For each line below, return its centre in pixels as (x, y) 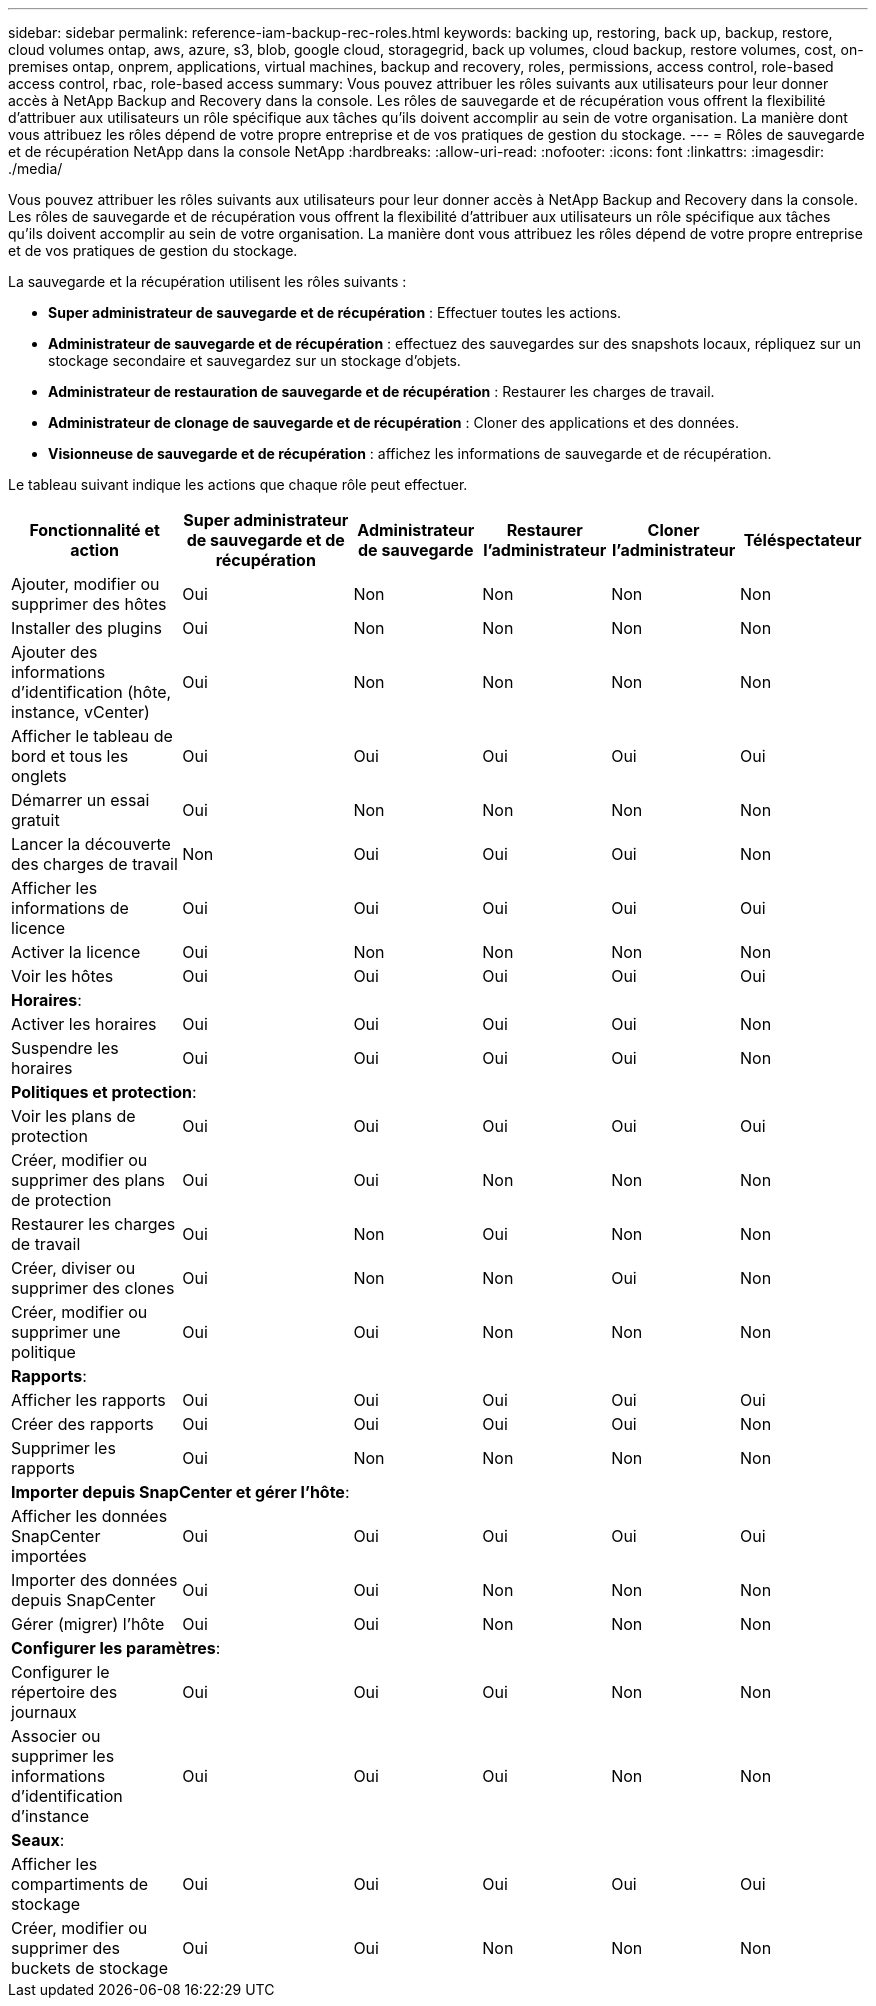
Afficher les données (89, 1516)
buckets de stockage (89, 1968)
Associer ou (56, 1736)
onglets (39, 776)
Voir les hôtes (62, 976)
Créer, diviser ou (73, 1268)
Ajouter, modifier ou (85, 584)
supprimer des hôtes (89, 604)
